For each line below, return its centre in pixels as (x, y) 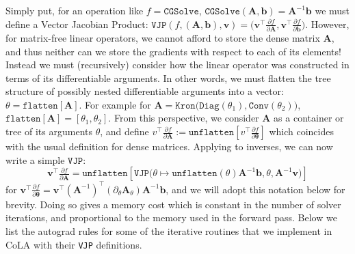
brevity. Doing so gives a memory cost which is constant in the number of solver (173, 204)
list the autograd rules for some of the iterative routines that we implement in (169, 230)
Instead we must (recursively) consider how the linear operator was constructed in (177, 65)
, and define (124, 131)
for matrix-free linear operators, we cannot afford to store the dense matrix (163, 37)
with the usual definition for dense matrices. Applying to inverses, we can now (169, 146)
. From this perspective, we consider (184, 118)
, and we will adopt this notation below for (255, 189)
